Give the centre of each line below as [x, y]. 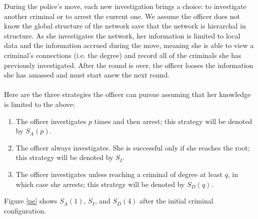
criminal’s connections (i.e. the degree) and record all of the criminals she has [123, 55]
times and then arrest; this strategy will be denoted [173, 121]
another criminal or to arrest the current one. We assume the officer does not [122, 16]
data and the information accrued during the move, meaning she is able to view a [129, 45]
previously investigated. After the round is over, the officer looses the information [129, 65]
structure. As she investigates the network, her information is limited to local [122, 35]
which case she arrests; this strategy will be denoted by [100, 184]
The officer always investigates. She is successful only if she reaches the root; [133, 147]
